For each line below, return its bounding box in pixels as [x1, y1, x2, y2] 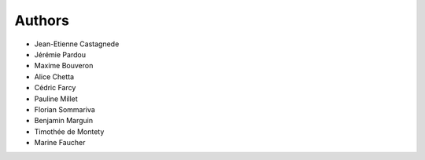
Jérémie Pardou [34, 49, 87, 59]
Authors [14, 12, 70, 29]
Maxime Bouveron [34, 61, 94, 71]
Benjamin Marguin [34, 116, 94, 125]
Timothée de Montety [34, 126, 105, 136]
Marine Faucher [34, 138, 86, 147]
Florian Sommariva [34, 104, 96, 114]
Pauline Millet [34, 94, 78, 104]
